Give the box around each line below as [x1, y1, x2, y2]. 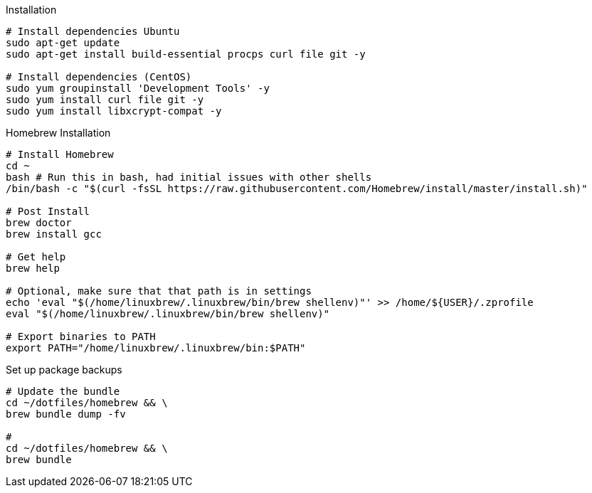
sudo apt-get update [6, 37, 120, 48]
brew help [6, 263, 60, 274]
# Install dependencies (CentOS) [6, 71, 192, 83]
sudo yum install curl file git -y [6, 94, 204, 105]
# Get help [6, 251, 66, 263]
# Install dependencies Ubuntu [6, 26, 180, 37]
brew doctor [6, 217, 72, 228]
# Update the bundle [6, 386, 120, 397]
